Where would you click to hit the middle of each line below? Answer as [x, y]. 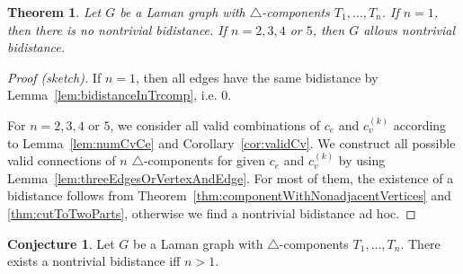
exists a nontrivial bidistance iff [94, 261]
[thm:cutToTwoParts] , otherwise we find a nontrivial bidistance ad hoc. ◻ [212, 212]
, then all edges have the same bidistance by [257, 77]
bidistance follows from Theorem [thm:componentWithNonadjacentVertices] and [229, 195]
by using [362, 160]
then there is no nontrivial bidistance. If [117, 29]
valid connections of [62, 160]
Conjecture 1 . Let [61, 243]
